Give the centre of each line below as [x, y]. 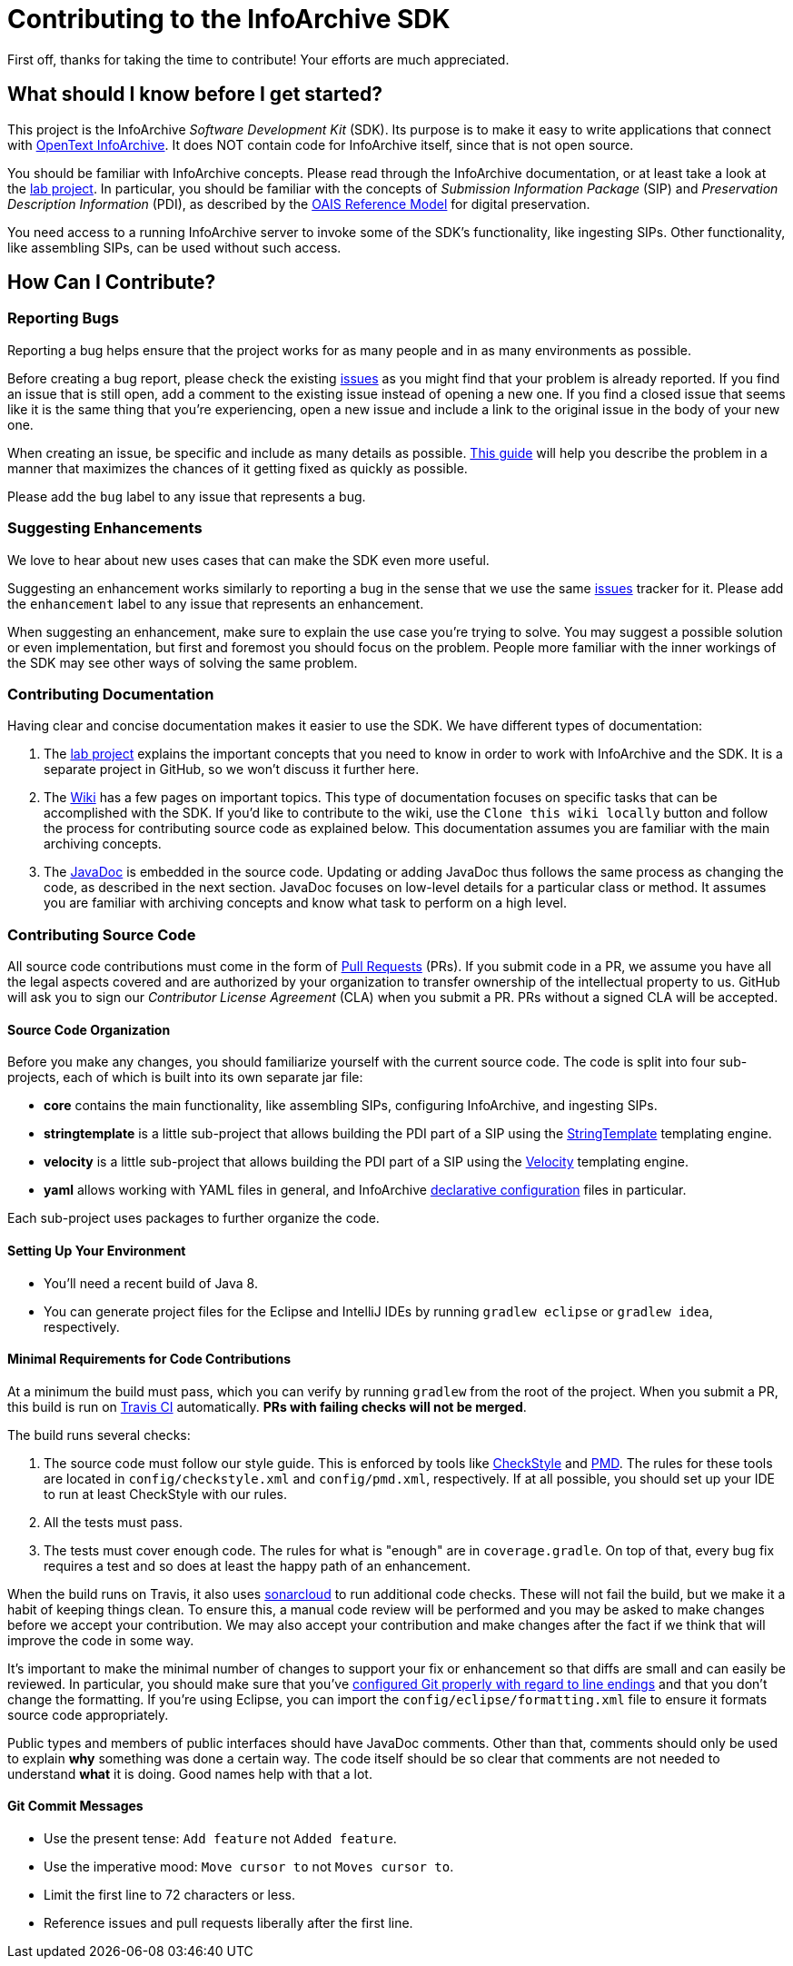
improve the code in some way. [101, 1640]
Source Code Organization [89, 1029]
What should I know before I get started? [195, 94]
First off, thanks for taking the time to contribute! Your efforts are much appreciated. [258, 59]
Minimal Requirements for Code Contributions [149, 1359]
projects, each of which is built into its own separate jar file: [185, 1077]
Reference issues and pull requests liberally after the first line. [228, 1922]
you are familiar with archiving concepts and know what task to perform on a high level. [305, 903]
